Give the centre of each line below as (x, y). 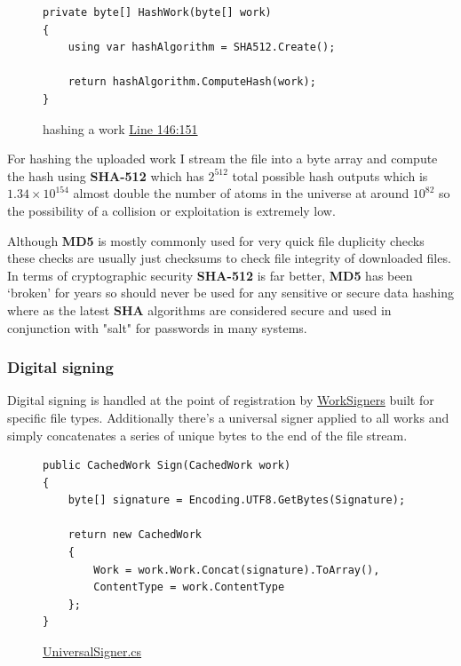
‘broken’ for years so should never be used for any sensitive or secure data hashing (230, 293)
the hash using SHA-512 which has (106, 175)
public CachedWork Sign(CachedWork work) (167, 466)
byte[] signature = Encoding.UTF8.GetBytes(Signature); (237, 500)
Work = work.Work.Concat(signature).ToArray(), (237, 570)
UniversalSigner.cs (92, 651)
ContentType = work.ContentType (189, 587)
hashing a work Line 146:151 (120, 128)
